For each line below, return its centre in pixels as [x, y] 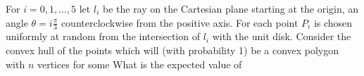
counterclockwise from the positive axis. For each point [180, 22]
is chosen [333, 22]
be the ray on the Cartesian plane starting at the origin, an [231, 8]
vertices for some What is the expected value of [139, 64]
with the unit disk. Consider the [282, 36]
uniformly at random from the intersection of [103, 36]
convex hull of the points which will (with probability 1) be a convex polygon [172, 50]
